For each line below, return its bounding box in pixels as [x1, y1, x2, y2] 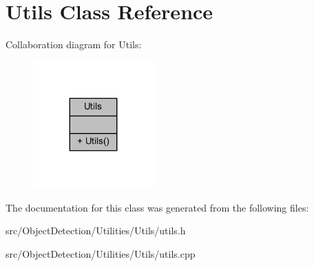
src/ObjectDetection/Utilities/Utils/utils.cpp [6, 246, 196, 260]
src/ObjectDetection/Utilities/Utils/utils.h [6, 223, 186, 238]
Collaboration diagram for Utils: [6, 37, 142, 52]
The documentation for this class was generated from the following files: [6, 200, 309, 214]
